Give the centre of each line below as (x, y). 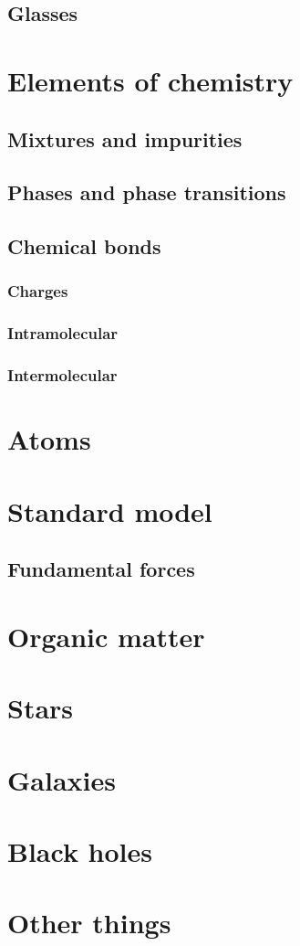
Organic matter (106, 636)
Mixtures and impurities (125, 138)
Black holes (80, 850)
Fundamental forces (101, 569)
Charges (38, 291)
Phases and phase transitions (147, 192)
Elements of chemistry (150, 80)
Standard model (110, 510)
